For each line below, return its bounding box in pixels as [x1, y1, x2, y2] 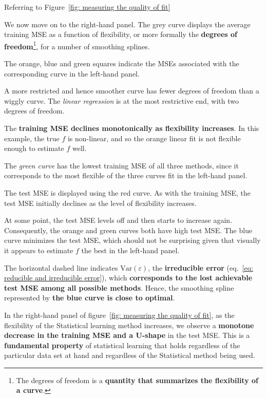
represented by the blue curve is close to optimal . [4, 292, 175, 303]
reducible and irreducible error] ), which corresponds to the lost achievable [4, 272, 253, 283]
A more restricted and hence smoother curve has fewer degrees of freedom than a [4, 85, 259, 96]
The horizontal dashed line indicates [4, 262, 118, 273]
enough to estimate [4, 143, 64, 154]
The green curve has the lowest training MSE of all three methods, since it [4, 160, 239, 170]
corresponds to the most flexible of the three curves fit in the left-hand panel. [4, 170, 247, 181]
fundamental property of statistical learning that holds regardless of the [4, 339, 240, 350]
